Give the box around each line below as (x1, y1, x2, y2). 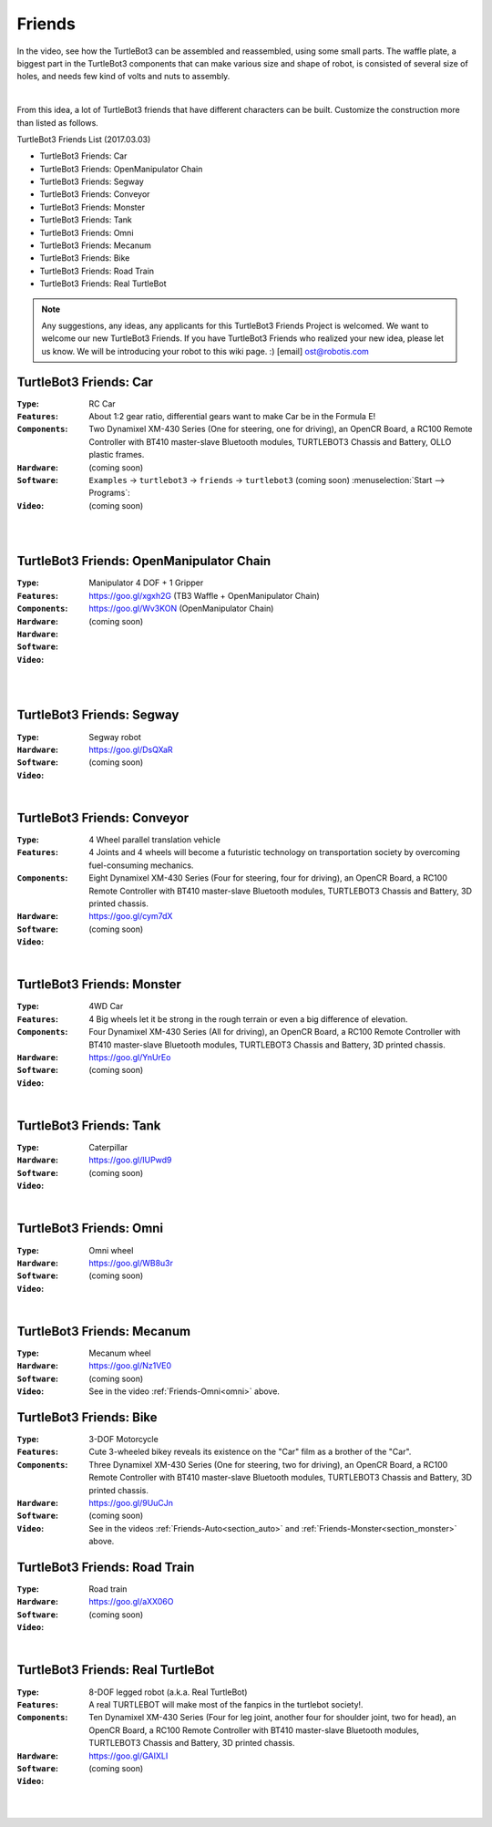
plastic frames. (88, 449, 145, 460)
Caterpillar (88, 1142, 128, 1153)
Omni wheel (88, 1244, 134, 1255)
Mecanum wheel (88, 1347, 152, 1358)
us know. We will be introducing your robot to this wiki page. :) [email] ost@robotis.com (41, 346, 369, 356)
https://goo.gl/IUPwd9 (88, 1154, 172, 1166)
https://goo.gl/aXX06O (88, 1596, 174, 1607)
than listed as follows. (16, 117, 99, 128)
